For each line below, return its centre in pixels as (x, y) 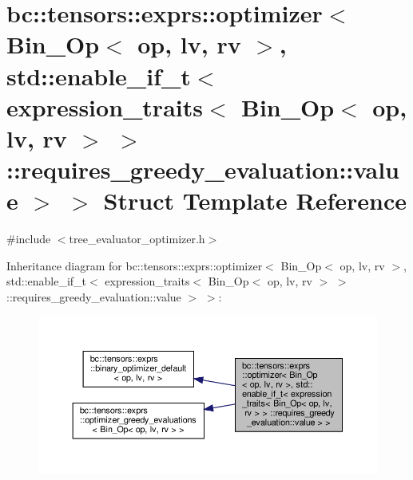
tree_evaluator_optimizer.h (137, 239)
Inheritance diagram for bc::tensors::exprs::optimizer (135, 265)
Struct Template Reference (255, 201)
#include (29, 239)
